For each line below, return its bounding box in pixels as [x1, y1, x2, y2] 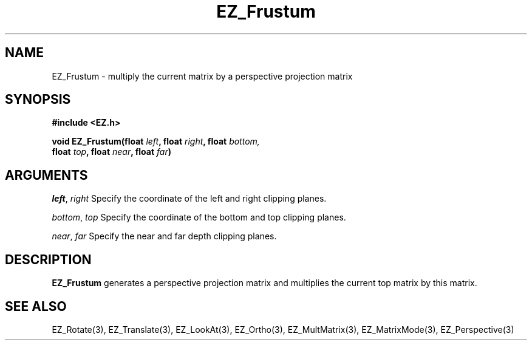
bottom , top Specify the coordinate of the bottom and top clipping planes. [52, 212, 346, 223]
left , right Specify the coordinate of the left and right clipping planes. [52, 193, 327, 204]
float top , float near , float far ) [52, 146, 171, 157]
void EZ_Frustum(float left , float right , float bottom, [52, 136, 260, 147]
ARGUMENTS [5, 167, 88, 183]
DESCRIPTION [5, 251, 92, 267]
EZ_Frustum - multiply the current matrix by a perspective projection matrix [52, 70, 353, 81]
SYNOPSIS [5, 92, 71, 108]
